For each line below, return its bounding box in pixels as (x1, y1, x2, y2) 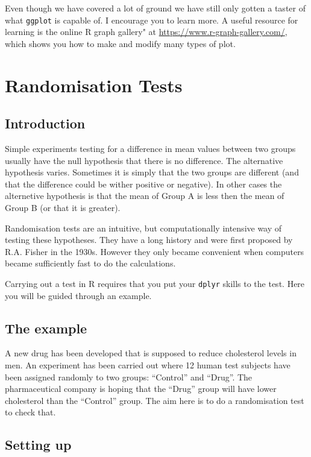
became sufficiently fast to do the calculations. (5, 257, 176, 269)
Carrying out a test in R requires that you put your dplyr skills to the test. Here (5, 277, 305, 289)
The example (5, 318, 87, 337)
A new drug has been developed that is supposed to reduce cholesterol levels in (5, 347, 297, 359)
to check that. (5, 406, 56, 418)
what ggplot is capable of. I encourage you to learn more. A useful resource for (5, 13, 298, 26)
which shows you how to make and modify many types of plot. (5, 37, 236, 49)
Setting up (5, 435, 72, 454)
